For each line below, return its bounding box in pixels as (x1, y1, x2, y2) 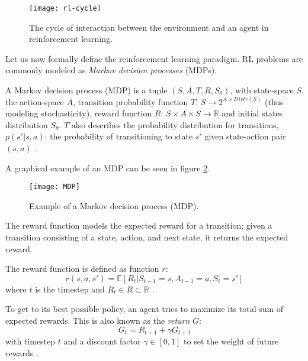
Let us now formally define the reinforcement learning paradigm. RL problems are (5, 52, 303, 64)
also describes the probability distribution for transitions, (71, 118, 279, 131)
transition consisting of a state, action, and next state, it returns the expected (5, 231, 288, 243)
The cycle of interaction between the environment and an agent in (29, 21, 269, 33)
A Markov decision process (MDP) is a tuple (5, 84, 168, 96)
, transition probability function (73, 95, 188, 108)
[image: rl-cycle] (29, 4, 101, 12)
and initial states (222, 107, 283, 119)
